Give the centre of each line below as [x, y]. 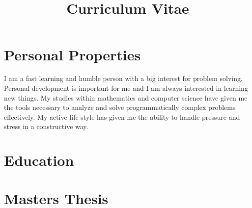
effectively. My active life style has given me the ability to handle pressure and [122, 117]
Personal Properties [72, 55]
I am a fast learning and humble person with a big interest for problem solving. [123, 78]
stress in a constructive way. [46, 126]
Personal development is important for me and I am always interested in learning [126, 88]
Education [39, 160]
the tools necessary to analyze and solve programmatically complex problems [120, 107]
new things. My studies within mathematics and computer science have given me [126, 97]
